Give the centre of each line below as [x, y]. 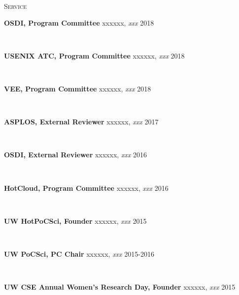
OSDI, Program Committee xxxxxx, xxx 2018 [79, 22]
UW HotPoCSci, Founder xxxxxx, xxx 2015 [75, 221]
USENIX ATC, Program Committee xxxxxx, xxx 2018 [94, 55]
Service [15, 6]
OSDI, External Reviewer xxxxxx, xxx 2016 [76, 155]
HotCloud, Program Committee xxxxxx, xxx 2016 [86, 188]
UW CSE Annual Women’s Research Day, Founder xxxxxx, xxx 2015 [120, 287]
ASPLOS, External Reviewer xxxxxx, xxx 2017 [81, 122]
